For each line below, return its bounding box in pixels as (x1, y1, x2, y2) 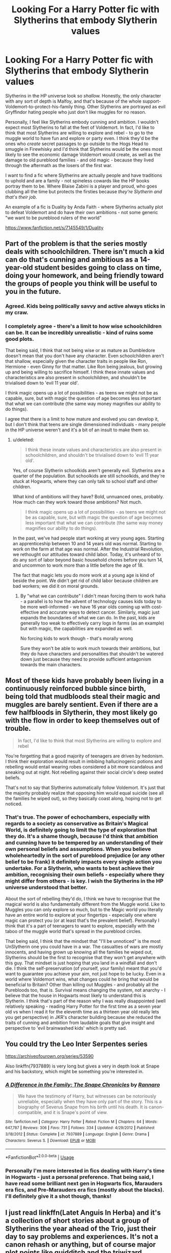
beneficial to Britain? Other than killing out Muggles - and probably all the (5, 981, 159, 987)
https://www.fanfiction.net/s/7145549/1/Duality (5, 224, 104, 230)
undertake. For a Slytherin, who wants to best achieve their (5, 865, 154, 872)
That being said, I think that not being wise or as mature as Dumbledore (5, 347, 155, 353)
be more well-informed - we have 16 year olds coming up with (20, 604, 151, 610)
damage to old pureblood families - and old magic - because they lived (5, 157, 154, 163)
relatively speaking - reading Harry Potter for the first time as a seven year (5, 1003, 161, 1009)
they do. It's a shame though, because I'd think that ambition (5, 833, 159, 840)
